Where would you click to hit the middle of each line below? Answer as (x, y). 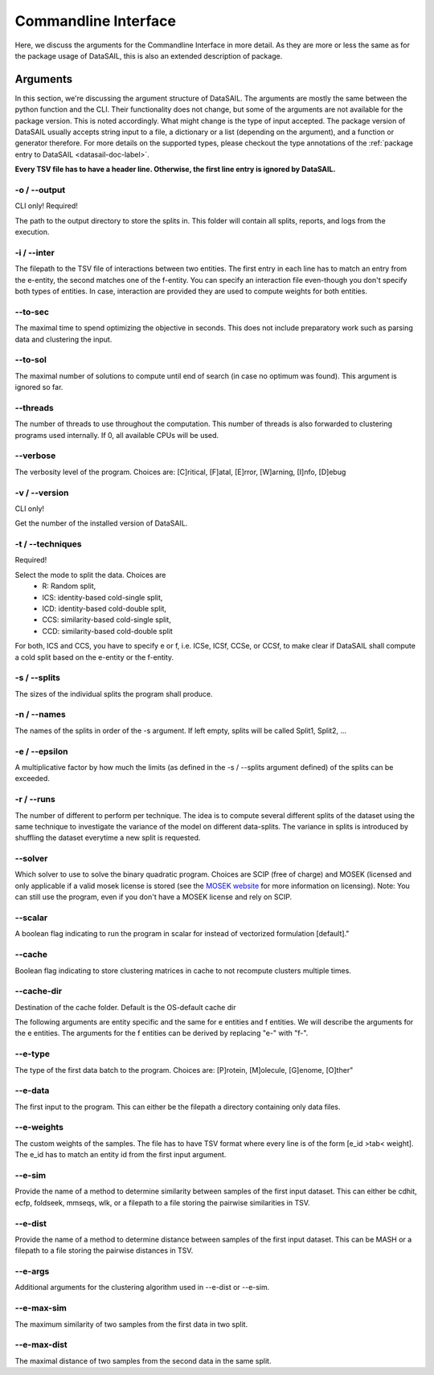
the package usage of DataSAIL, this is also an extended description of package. (149, 55)
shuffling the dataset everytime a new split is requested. (108, 838)
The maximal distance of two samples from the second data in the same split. (143, 1361)
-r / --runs (35, 800)
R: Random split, (69, 586)
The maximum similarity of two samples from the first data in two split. (131, 1324)
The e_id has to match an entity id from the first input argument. (121, 1155)
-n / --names (40, 714)
